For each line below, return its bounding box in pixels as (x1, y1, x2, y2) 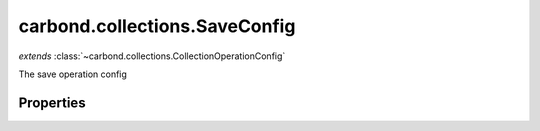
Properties (18, 94, 86, 111)
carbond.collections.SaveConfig (18, 15, 296, 37)
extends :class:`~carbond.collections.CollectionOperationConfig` (18, 50, 286, 62)
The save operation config (18, 68, 127, 80)
